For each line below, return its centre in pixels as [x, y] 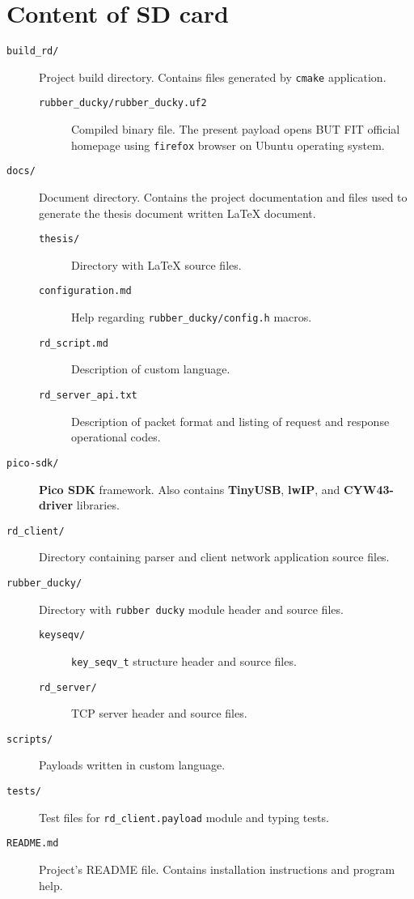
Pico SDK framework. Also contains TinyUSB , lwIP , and [190, 489]
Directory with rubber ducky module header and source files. [191, 609]
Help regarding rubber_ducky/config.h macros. [192, 317]
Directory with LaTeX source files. [156, 264]
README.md [33, 844]
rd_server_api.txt [88, 395]
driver [56, 505]
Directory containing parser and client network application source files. [214, 557]
